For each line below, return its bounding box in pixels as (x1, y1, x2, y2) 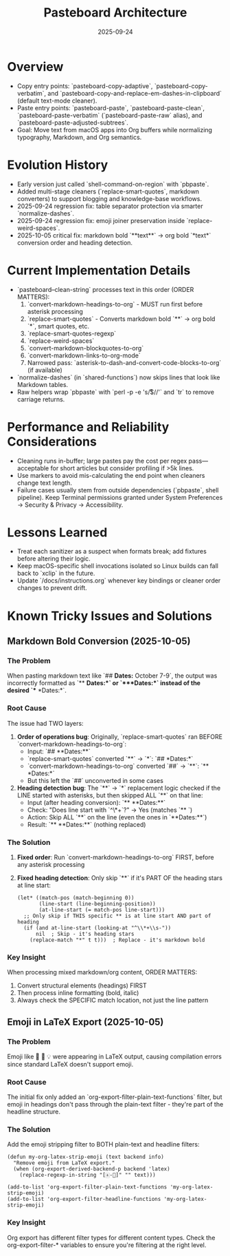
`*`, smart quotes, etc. (27, 322, 89, 330)
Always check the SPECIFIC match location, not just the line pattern (16, 996, 209, 1005)
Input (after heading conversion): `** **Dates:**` (27, 798, 166, 806)
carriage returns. (16, 395, 65, 404)
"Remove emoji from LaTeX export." (13, 1160, 115, 1166)
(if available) (27, 366, 63, 374)
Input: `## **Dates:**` (27, 747, 91, 755)
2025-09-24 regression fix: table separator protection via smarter (16, 202, 204, 210)
